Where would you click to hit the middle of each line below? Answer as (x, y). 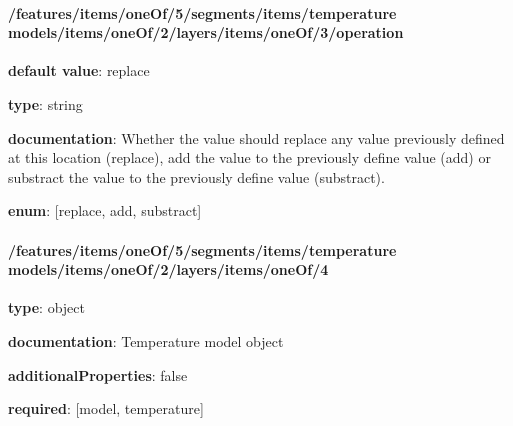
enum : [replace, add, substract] (105, 210)
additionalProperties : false (98, 374)
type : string (45, 103)
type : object (46, 307)
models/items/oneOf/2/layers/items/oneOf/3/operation (206, 32)
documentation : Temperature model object (146, 340)
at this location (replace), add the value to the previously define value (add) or (249, 157)
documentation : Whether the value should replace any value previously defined (256, 137)
